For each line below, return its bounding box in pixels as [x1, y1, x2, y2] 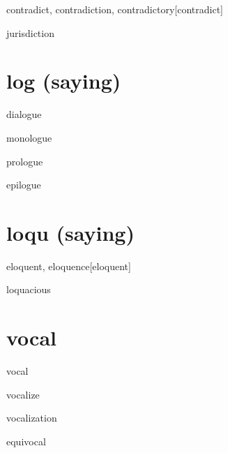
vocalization [6, 410, 57, 425]
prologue [6, 154, 43, 168]
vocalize [6, 387, 40, 401]
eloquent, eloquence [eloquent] [6, 258, 131, 273]
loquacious [6, 282, 51, 297]
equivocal [6, 433, 46, 448]
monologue [6, 130, 52, 144]
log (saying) [6, 66, 121, 95]
